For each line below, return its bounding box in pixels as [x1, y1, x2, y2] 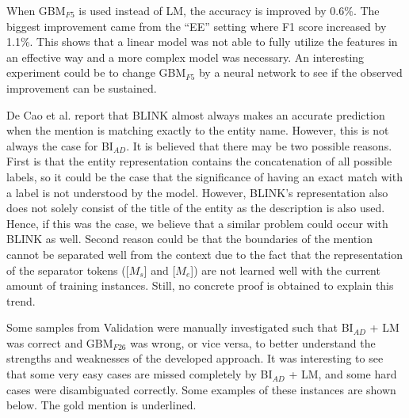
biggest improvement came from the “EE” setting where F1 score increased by [6, 17, 387, 34]
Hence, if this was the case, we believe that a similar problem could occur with [6, 215, 388, 231]
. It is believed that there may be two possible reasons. [126, 137, 392, 154]
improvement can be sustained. [6, 79, 157, 96]
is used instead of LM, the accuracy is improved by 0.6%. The [78, 2, 380, 18]
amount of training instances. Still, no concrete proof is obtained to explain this [6, 277, 394, 294]
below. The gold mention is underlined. [6, 397, 197, 413]
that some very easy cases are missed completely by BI [6, 366, 273, 382]
